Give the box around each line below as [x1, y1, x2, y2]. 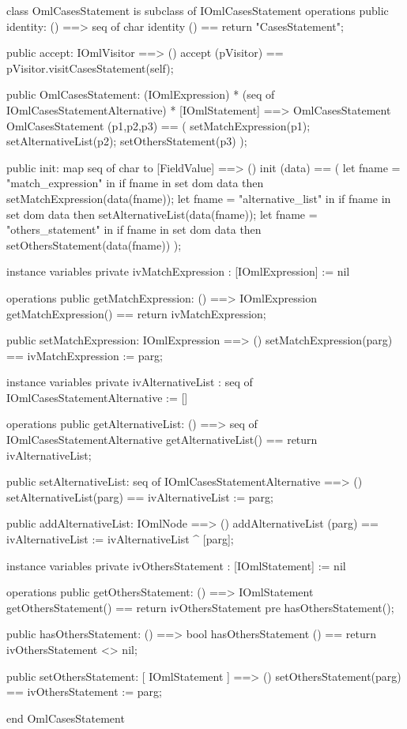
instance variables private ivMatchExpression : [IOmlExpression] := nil [6, 263, 350, 280]
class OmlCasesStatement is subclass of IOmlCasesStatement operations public [6, 2, 389, 18]
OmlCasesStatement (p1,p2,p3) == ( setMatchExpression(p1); [6, 117, 311, 133]
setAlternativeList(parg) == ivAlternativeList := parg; [6, 488, 273, 505]
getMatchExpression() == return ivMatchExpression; [6, 305, 266, 321]
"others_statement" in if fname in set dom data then [6, 221, 262, 238]
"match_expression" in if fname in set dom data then [6, 175, 264, 191]
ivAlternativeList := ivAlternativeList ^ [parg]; [6, 531, 234, 547]
